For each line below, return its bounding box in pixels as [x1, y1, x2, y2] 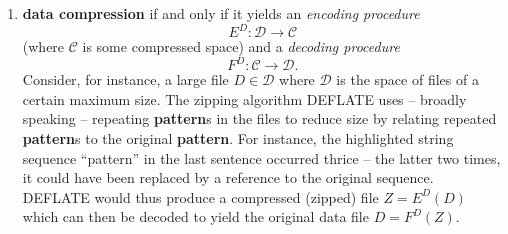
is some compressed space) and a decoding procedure [82, 36, 400, 57]
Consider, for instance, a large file [22, 69, 229, 90]
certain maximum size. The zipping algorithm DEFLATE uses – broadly [22, 88, 467, 109]
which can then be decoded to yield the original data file [22, 206, 369, 227]
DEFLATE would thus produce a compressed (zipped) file [22, 186, 379, 207]
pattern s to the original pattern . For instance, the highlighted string [22, 127, 454, 148]
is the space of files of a [336, 69, 479, 90]
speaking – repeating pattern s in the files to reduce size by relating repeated [22, 108, 497, 129]
